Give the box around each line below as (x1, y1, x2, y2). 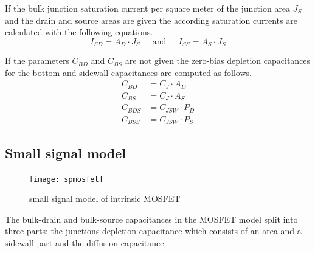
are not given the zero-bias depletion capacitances (125, 54, 311, 67)
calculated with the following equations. (5, 26, 153, 38)
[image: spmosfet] (29, 175, 103, 184)
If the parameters (5, 54, 69, 67)
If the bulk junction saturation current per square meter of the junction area (5, 2, 291, 14)
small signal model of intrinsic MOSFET (29, 192, 181, 205)
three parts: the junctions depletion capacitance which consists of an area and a (5, 224, 302, 237)
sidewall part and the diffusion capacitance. (5, 237, 167, 249)
